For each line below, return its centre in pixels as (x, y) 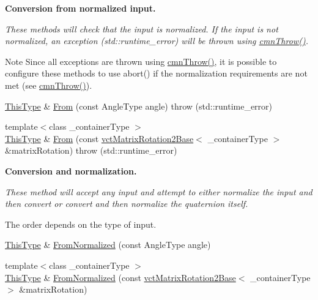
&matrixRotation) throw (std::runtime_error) (91, 150)
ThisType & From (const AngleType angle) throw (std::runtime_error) (139, 106)
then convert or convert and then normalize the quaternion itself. (127, 204)
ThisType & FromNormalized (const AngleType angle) (108, 245)
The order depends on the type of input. (81, 224)
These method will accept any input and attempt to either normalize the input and (159, 191)
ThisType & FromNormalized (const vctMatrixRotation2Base (120, 277)
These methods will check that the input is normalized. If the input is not (142, 28)
